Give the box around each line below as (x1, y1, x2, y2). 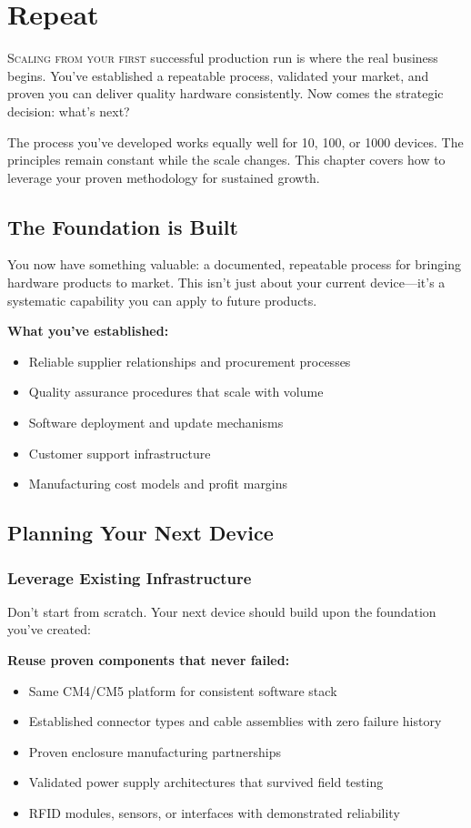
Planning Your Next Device (7, 519, 274, 547)
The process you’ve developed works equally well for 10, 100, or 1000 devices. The (7, 132, 464, 151)
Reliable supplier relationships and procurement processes (28, 351, 351, 370)
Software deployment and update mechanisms (28, 413, 284, 432)
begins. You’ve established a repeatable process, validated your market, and (7, 66, 429, 85)
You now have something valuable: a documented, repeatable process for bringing (7, 255, 461, 274)
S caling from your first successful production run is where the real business (7, 48, 438, 67)
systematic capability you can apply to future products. (7, 290, 317, 309)
